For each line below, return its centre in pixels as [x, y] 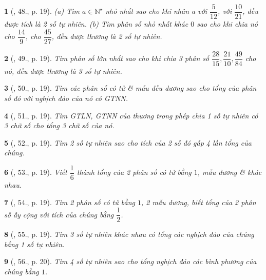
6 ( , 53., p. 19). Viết [36, 172]
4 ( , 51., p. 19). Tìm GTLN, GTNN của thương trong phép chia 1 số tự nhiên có [131, 115]
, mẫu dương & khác [230, 172]
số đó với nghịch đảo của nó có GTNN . [66, 98]
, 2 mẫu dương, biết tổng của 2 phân [198, 202]
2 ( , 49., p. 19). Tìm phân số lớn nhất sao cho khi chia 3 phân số [107, 58]
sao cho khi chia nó [227, 24]
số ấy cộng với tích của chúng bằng [59, 214]
